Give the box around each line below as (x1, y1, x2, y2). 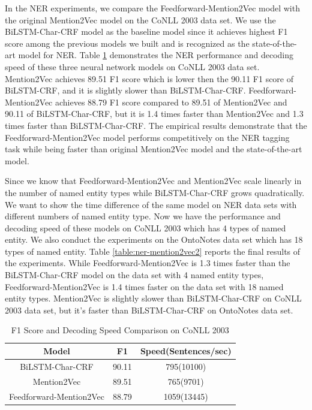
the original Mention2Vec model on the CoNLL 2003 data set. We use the (5, 13, 276, 26)
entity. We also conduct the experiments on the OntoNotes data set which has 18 (5, 233, 303, 246)
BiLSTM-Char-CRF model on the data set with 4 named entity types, (5, 269, 264, 281)
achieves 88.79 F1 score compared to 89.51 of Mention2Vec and (55, 95, 287, 108)
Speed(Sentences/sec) (140, 345, 232, 357)
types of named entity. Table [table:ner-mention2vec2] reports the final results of (5, 245, 301, 257)
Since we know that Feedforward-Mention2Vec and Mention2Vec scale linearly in (5, 174, 302, 187)
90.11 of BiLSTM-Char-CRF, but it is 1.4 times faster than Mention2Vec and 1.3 (5, 107, 304, 120)
